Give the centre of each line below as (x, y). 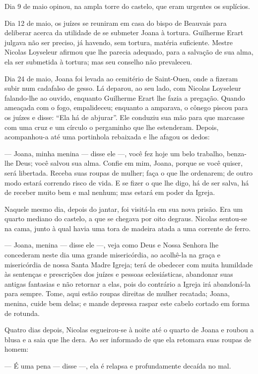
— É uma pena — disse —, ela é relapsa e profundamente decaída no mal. (118, 366)
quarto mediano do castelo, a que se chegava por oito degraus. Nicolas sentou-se (126, 218)
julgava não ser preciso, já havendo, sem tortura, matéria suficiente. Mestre (119, 42)
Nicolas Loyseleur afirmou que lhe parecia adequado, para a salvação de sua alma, (129, 52)
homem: (17, 349)
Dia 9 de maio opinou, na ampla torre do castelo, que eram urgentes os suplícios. (127, 6)
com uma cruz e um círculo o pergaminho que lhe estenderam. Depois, (112, 127)
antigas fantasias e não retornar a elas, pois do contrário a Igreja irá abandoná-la (128, 283)
